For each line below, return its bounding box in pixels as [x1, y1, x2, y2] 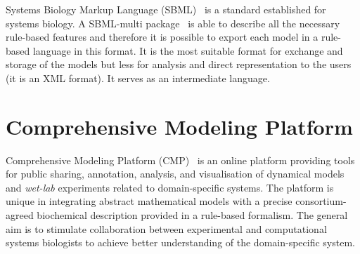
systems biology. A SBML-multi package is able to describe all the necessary [6, 15, 340, 30]
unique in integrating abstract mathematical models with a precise [6, 194, 292, 208]
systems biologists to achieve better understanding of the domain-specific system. [6, 235, 355, 250]
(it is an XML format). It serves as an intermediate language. [6, 70, 270, 85]
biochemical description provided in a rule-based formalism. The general [37, 208, 348, 222]
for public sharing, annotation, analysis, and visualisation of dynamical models [6, 166, 345, 181]
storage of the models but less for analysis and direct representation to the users [6, 57, 352, 72]
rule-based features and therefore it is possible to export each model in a [6, 29, 319, 44]
